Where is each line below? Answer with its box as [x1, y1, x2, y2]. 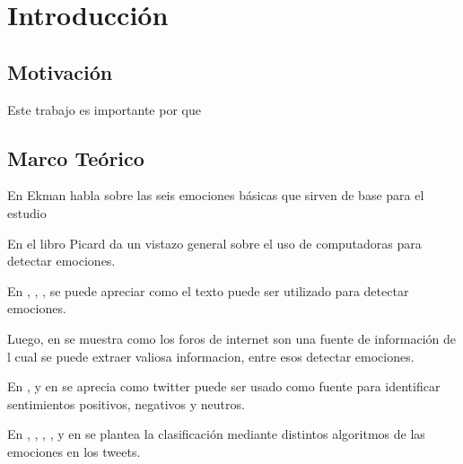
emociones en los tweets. [7, 442, 141, 460]
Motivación [7, 57, 113, 85]
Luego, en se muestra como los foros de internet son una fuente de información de [7, 328, 457, 347]
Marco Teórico [7, 144, 144, 171]
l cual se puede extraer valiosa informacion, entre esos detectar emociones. [7, 346, 415, 365]
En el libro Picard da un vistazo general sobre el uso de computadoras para [7, 233, 422, 252]
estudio [7, 203, 47, 222]
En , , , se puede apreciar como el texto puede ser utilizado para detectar [7, 281, 409, 300]
